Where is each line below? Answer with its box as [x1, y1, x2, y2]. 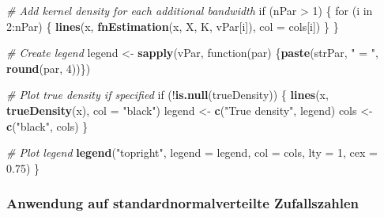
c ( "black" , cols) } [6, 117, 88, 134]
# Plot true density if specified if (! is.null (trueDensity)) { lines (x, [6, 86, 329, 103]
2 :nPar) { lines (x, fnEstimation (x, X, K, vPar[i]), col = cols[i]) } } [6, 17, 339, 34]
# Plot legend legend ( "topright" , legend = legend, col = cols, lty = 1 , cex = [6, 144, 378, 161]
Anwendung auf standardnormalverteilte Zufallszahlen [6, 193, 360, 213]
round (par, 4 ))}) [6, 59, 91, 76]
